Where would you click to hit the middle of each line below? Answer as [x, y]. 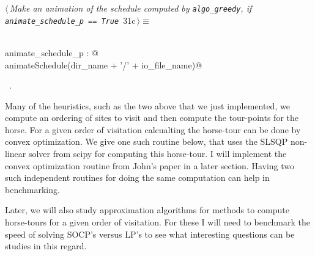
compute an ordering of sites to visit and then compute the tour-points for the [152, 118]
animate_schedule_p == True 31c [70, 20]
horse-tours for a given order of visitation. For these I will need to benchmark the [157, 222]
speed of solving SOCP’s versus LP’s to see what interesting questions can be [150, 234]
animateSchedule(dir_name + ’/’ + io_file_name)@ [104, 64]
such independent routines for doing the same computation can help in [137, 177]
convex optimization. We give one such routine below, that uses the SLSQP [146, 141]
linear [16, 154]
